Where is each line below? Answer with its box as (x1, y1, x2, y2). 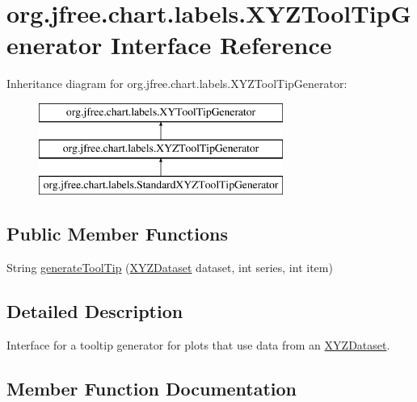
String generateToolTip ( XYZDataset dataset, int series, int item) (6, 259, 333, 276)
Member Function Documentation (6, 375, 297, 400)
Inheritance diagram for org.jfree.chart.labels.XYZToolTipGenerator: (6, 75, 347, 92)
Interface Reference (110, 28, 332, 61)
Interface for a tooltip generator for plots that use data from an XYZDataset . (6, 336, 390, 353)
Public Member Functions (6, 221, 228, 246)
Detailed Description (6, 299, 183, 324)
